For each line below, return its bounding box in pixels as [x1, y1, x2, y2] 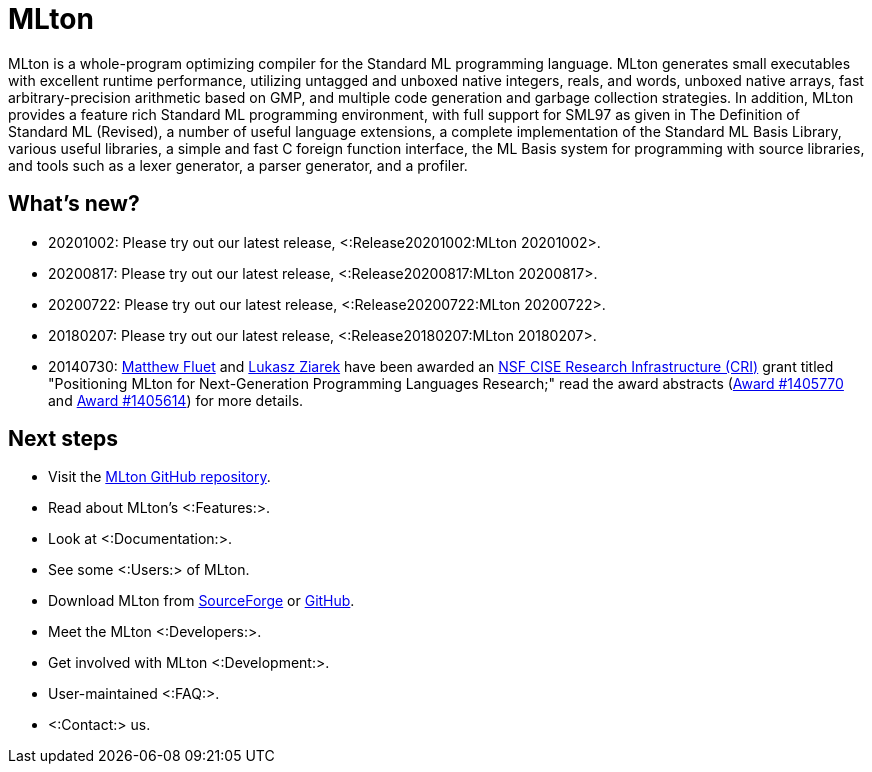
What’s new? [8, 191, 140, 217]
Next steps [8, 426, 118, 452]
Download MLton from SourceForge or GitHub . [48, 592, 355, 610]
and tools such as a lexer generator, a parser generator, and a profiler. [8, 156, 468, 174]
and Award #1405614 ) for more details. [48, 391, 304, 409]
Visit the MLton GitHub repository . [48, 468, 271, 486]
